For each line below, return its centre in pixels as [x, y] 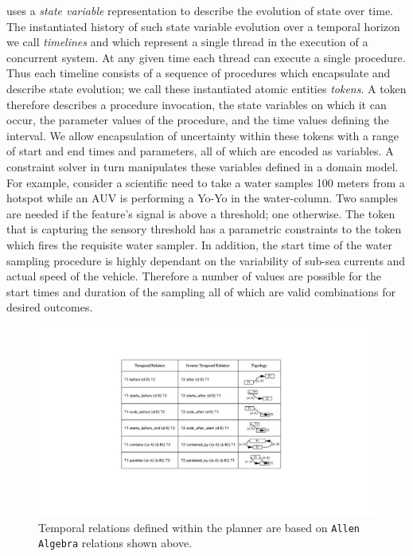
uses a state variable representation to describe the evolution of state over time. [200, 10]
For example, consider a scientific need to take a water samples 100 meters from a [206, 182]
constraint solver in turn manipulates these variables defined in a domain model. [203, 166]
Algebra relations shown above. [115, 543]
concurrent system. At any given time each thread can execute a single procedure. [206, 57]
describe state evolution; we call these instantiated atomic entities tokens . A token [206, 88]
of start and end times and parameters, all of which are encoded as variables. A [200, 151]
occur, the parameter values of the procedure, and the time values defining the [198, 120]
